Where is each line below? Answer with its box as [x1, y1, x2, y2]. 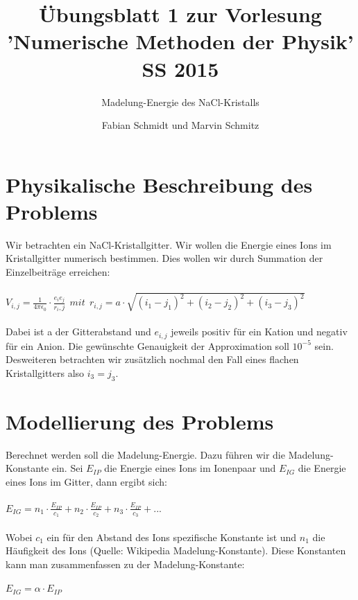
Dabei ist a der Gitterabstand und [6, 324, 151, 339]
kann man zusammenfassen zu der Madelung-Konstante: [6, 557, 245, 571]
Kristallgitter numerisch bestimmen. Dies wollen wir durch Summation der [6, 251, 323, 265]
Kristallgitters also [6, 365, 85, 380]
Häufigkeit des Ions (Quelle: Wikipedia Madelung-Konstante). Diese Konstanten [6, 543, 346, 558]
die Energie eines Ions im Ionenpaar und [104, 461, 276, 475]
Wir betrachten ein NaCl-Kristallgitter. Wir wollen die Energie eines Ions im [6, 237, 332, 252]
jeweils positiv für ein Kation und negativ [171, 324, 348, 339]
